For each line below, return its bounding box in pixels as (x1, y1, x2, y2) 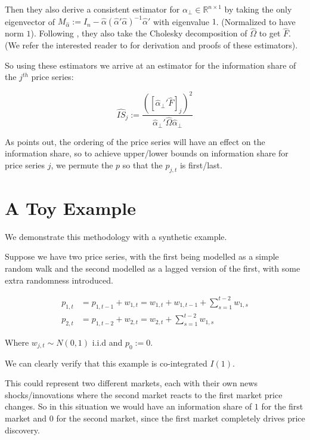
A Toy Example (5, 195, 136, 220)
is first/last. (179, 158, 222, 171)
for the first (261, 400, 303, 413)
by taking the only (224, 3, 292, 15)
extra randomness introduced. (5, 273, 113, 286)
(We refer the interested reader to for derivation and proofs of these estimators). (5, 38, 298, 51)
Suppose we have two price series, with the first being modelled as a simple (5, 250, 279, 263)
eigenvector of (5, 15, 55, 27)
